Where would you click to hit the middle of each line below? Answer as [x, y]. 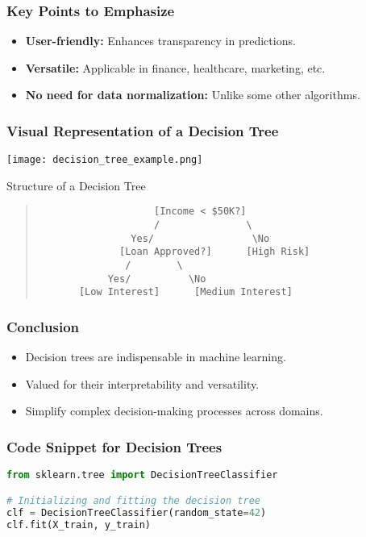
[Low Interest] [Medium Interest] [185, 292]
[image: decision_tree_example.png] [105, 160]
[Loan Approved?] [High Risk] [215, 252]
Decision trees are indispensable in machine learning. [156, 357]
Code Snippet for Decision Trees [114, 446]
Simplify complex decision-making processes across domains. [174, 411]
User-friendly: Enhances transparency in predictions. [160, 41]
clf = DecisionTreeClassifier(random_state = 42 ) [137, 512]
